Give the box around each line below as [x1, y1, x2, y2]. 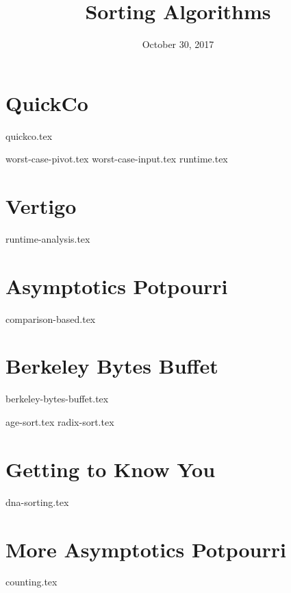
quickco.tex [5, 128, 53, 143]
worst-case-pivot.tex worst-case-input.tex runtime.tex [5, 152, 228, 166]
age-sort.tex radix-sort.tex [5, 415, 114, 428]
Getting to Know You [5, 455, 216, 483]
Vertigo [5, 192, 77, 220]
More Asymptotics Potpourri [5, 535, 286, 563]
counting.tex [5, 574, 58, 589]
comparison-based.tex [5, 311, 96, 326]
